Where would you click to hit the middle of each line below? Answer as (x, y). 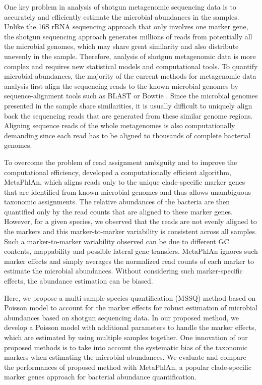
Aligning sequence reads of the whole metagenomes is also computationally (120, 125)
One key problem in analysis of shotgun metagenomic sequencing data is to (120, 7)
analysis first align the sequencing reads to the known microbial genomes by (121, 86)
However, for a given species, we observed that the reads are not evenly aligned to (130, 221)
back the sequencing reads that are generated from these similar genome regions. (128, 115)
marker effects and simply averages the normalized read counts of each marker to (129, 261)
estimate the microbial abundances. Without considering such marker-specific (123, 271)
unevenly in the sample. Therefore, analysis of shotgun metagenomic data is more (130, 56)
